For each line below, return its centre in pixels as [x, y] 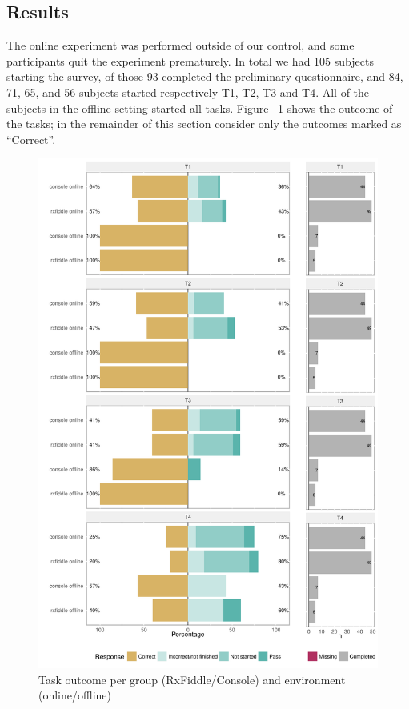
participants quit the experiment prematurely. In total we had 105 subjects [190, 60]
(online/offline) [75, 695]
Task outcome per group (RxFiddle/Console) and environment [192, 679]
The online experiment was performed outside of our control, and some [180, 45]
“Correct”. [31, 139]
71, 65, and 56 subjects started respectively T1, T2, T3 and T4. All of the [188, 92]
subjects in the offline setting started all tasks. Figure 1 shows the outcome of [200, 108]
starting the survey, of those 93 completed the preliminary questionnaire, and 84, [205, 76]
